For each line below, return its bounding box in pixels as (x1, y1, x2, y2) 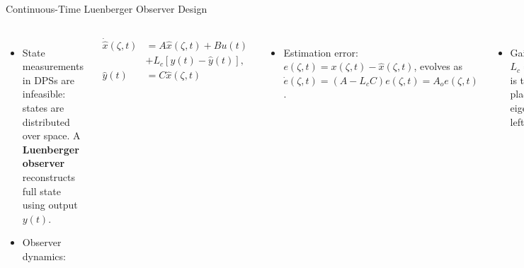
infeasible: (22, 86, 66, 101)
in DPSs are (22, 72, 75, 87)
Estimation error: (283, 45, 358, 59)
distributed (22, 114, 70, 129)
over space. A (22, 128, 81, 143)
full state (22, 183, 61, 198)
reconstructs (22, 169, 75, 184)
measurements (22, 59, 84, 74)
